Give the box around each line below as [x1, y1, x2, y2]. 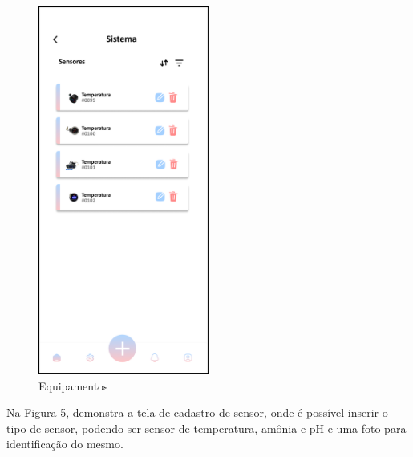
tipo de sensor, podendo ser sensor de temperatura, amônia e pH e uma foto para [6, 419, 407, 436]
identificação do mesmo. [6, 435, 123, 452]
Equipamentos [38, 377, 108, 394]
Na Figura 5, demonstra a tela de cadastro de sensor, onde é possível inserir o [6, 404, 388, 421]
